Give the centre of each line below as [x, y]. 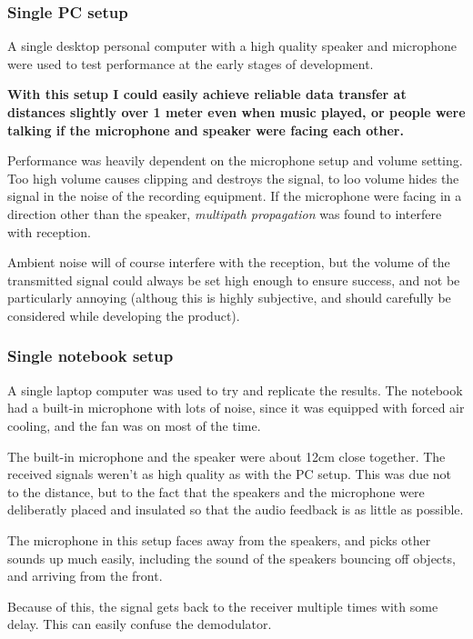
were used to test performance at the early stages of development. [191, 63]
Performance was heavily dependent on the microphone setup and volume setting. [235, 160]
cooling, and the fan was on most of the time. [134, 425]
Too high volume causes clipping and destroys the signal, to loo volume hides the [233, 178]
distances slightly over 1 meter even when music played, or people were [236, 112]
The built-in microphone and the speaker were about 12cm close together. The [226, 456]
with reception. [49, 231]
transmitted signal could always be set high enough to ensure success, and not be [234, 280]
